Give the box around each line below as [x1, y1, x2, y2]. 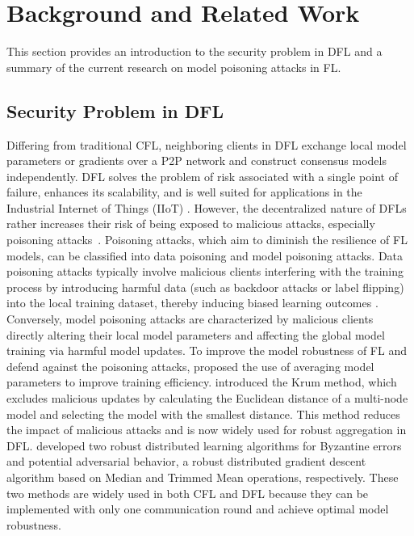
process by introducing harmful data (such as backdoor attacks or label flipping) [6, 278, 404, 295]
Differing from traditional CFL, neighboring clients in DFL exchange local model [6, 136, 407, 153]
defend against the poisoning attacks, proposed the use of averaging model [6, 357, 374, 374]
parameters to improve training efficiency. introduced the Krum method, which [6, 374, 397, 390]
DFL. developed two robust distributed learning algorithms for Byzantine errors [6, 437, 402, 454]
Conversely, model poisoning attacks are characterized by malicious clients [6, 310, 374, 327]
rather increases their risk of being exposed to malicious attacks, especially [6, 215, 375, 232]
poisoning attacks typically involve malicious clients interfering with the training [6, 263, 404, 280]
